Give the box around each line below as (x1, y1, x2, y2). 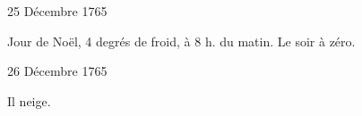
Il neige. (7, 91, 51, 110)
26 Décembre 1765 (7, 62, 108, 80)
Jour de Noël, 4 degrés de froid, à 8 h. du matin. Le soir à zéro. (7, 31, 356, 50)
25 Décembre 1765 (7, 2, 108, 20)
